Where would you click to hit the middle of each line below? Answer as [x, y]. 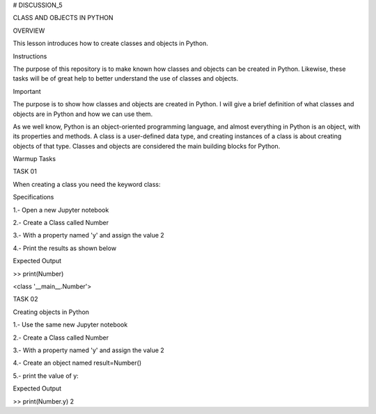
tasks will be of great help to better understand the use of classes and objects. [126, 78]
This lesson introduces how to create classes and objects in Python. [110, 43]
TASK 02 [25, 299]
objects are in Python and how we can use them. [83, 114]
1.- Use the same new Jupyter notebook [70, 325]
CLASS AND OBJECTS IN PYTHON [63, 18]
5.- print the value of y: [46, 376]
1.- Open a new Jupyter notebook [61, 210]
